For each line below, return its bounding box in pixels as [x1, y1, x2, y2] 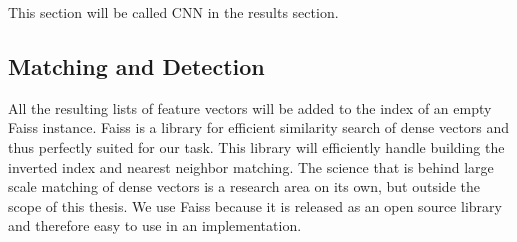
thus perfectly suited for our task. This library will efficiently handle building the [8, 136, 505, 157]
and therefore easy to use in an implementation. [8, 215, 302, 236]
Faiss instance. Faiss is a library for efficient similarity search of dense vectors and [8, 117, 510, 138]
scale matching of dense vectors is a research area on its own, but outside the [8, 176, 480, 197]
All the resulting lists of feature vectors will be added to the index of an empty [8, 97, 492, 118]
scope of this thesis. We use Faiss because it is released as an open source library [8, 195, 502, 216]
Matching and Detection [8, 50, 265, 81]
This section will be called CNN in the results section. [8, 2, 339, 22]
